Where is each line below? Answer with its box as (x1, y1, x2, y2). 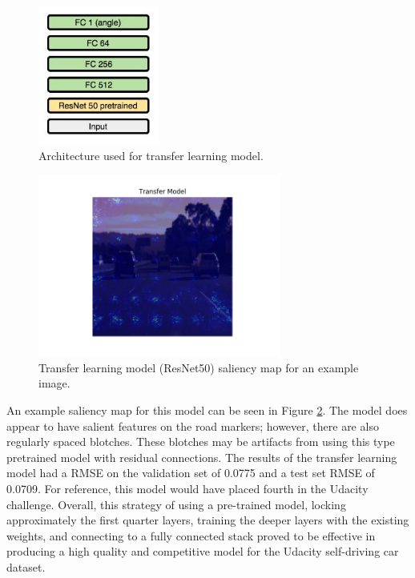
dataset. (6, 558, 46, 575)
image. (38, 375, 71, 391)
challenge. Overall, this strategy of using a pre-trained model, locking (6, 496, 346, 512)
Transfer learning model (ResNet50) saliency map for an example (38, 359, 359, 375)
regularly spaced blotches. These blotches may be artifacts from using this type (6, 433, 395, 450)
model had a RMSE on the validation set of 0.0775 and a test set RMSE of (6, 464, 375, 481)
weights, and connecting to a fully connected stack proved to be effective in (6, 527, 376, 544)
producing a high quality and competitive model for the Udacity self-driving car (6, 543, 399, 560)
